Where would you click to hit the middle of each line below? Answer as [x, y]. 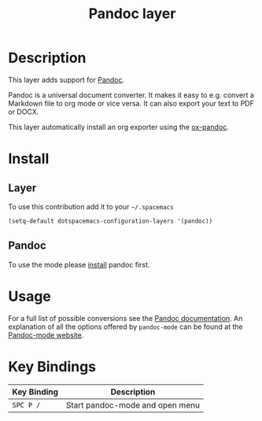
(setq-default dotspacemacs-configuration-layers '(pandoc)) [111, 221]
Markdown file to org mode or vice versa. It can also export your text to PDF [131, 103]
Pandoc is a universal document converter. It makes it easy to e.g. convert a [131, 94]
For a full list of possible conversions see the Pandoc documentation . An [125, 318]
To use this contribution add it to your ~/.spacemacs [91, 206]
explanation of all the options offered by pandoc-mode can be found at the [125, 327]
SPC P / [26, 405]
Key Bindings [52, 366]
